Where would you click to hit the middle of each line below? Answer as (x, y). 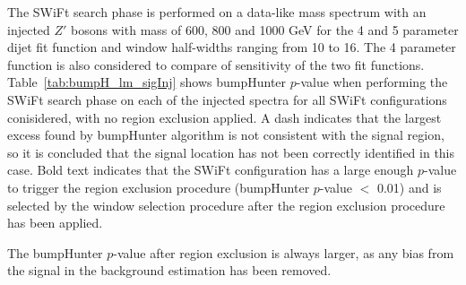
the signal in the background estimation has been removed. (169, 270)
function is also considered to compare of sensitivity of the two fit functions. (216, 64)
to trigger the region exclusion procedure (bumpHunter (159, 187)
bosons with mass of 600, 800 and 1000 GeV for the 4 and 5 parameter (265, 29)
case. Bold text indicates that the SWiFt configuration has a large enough (211, 170)
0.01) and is (409, 187)
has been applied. (55, 223)
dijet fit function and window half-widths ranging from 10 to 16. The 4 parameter (232, 47)
